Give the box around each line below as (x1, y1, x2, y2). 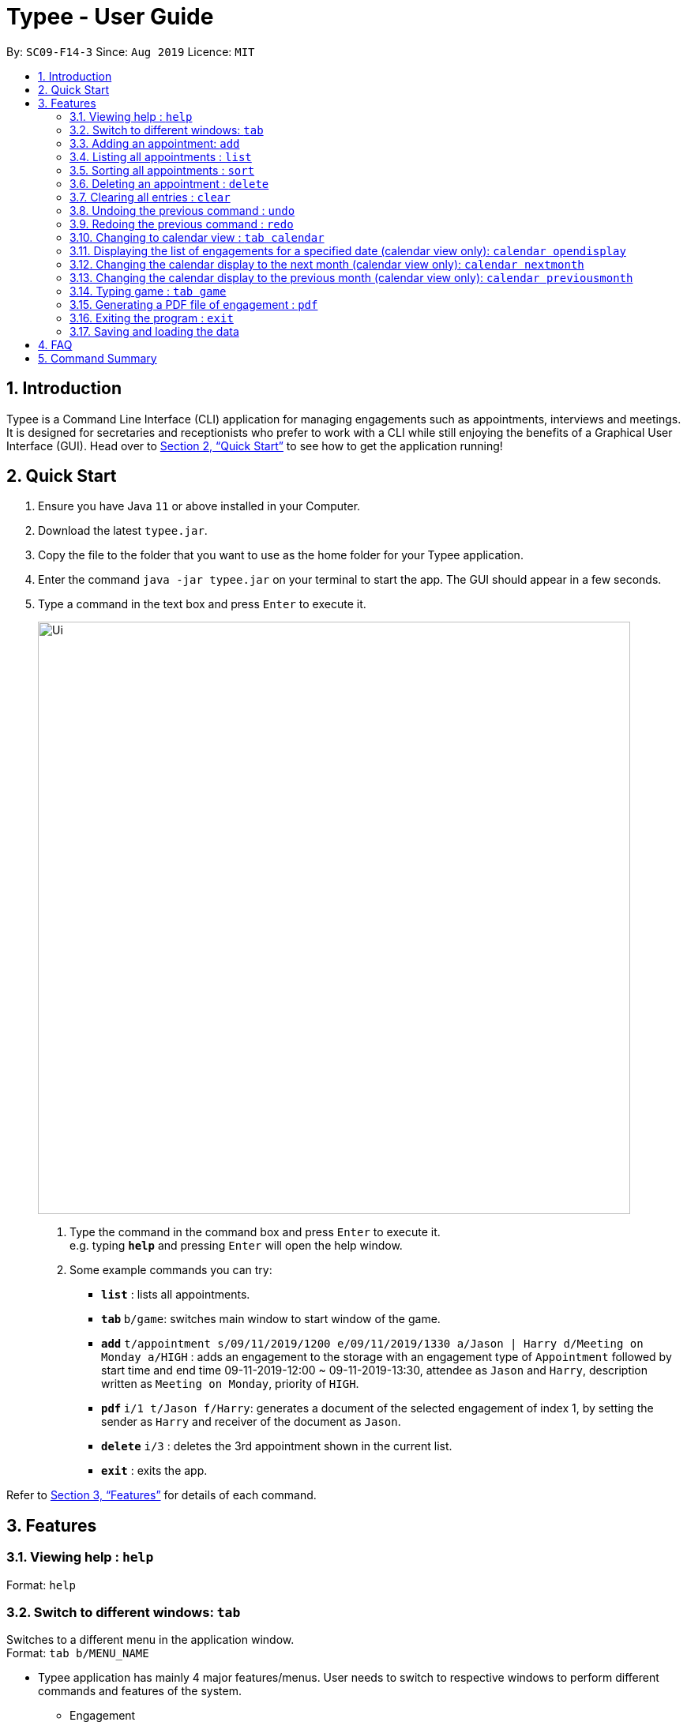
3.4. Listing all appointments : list (69, 149, 252, 164)
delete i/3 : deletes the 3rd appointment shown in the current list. (101, 1439, 452, 1453)
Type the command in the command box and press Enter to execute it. (69, 1225, 441, 1239)
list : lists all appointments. (101, 1288, 250, 1302)
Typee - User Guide (6, 3, 214, 30)
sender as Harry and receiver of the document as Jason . (101, 1415, 401, 1429)
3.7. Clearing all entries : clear (69, 190, 231, 204)
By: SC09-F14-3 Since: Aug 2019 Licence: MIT (6, 44, 255, 58)
